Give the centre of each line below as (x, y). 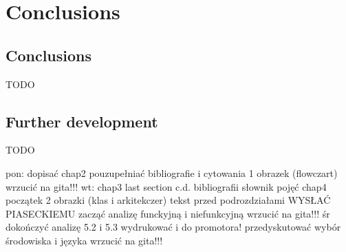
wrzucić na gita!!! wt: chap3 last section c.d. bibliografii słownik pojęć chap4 (166, 186)
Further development (82, 121)
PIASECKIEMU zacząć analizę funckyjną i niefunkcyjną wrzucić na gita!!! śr (168, 213)
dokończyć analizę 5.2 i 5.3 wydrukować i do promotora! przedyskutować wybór (173, 227)
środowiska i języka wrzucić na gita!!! (84, 240)
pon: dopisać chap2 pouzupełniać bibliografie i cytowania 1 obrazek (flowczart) (172, 172)
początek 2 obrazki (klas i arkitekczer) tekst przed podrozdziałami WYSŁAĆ (168, 200)
